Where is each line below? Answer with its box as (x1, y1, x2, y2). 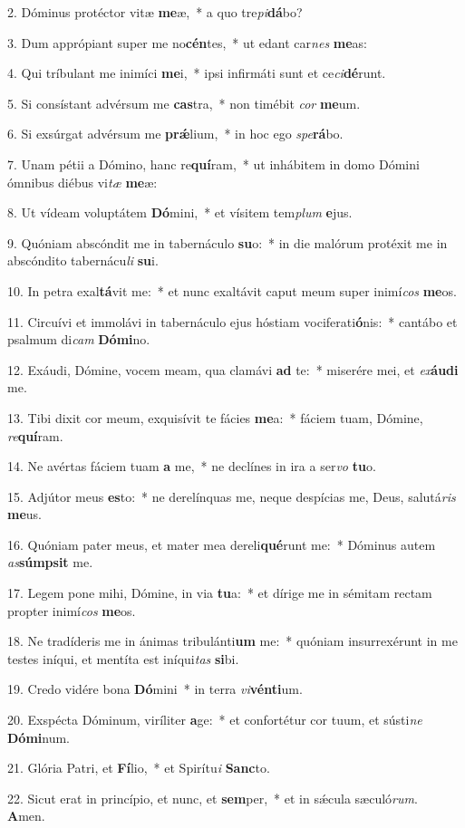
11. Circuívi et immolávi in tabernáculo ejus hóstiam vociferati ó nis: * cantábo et (7, 312, 458, 331)
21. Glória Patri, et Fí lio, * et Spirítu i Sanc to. (7, 758, 270, 777)
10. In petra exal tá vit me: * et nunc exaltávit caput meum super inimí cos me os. (7, 281, 457, 300)
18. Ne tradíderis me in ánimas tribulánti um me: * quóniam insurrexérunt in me (7, 631, 458, 650)
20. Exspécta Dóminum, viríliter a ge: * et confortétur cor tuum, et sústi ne (7, 710, 422, 729)
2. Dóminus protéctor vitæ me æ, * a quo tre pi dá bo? (7, 3, 303, 21)
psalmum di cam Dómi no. (7, 330, 150, 349)
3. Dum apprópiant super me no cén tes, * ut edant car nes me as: (7, 33, 368, 52)
